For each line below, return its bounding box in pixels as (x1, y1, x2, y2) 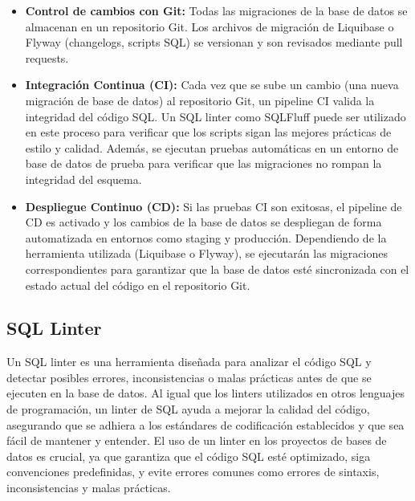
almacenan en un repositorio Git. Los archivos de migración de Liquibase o (25, 18, 394, 35)
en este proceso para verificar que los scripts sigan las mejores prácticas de (25, 124, 392, 141)
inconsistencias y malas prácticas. (6, 479, 171, 496)
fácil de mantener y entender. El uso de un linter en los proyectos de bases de (6, 432, 387, 449)
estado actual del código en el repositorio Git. (25, 276, 250, 293)
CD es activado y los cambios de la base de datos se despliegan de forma (25, 214, 382, 230)
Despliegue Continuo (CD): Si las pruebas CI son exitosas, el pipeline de (25, 198, 402, 214)
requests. (25, 49, 69, 66)
